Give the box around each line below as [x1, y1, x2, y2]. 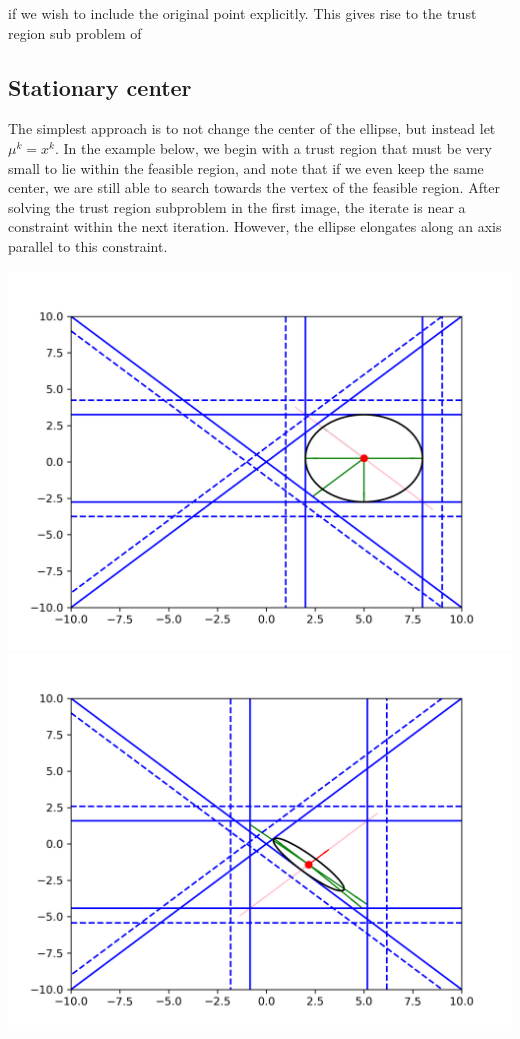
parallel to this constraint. [8, 235, 168, 256]
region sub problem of [8, 22, 142, 43]
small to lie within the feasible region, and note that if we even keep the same [8, 157, 484, 178]
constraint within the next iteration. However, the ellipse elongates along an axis [8, 216, 502, 237]
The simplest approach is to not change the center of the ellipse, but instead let [8, 118, 496, 139]
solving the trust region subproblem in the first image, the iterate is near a [8, 196, 466, 217]
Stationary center [8, 71, 192, 102]
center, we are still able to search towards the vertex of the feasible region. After [8, 177, 501, 198]
